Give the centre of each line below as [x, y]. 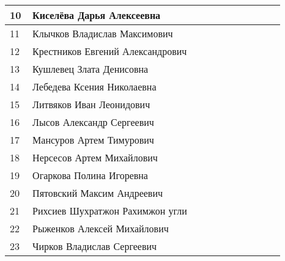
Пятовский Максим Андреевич [98, 193]
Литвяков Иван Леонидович [91, 104]
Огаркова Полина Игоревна [90, 175]
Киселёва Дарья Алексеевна [97, 15]
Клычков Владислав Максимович [103, 33]
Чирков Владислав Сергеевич [95, 246]
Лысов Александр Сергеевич [93, 122]
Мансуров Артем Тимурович [93, 140]
